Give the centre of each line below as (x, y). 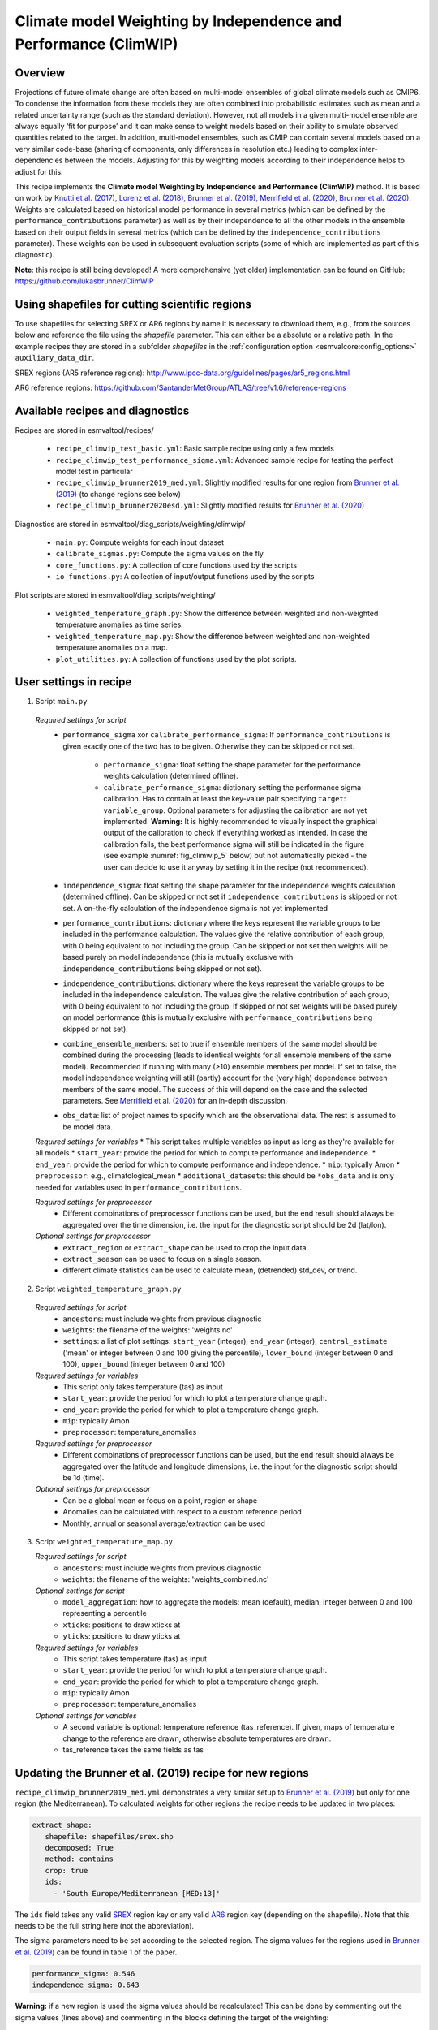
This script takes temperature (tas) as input (135, 1659)
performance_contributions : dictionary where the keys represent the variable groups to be (221, 923)
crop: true (67, 1870)
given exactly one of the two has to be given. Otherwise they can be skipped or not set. (209, 746)
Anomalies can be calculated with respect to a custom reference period (182, 1512)
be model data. (88, 1127)
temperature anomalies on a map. (112, 648)
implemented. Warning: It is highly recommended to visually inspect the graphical (240, 821)
